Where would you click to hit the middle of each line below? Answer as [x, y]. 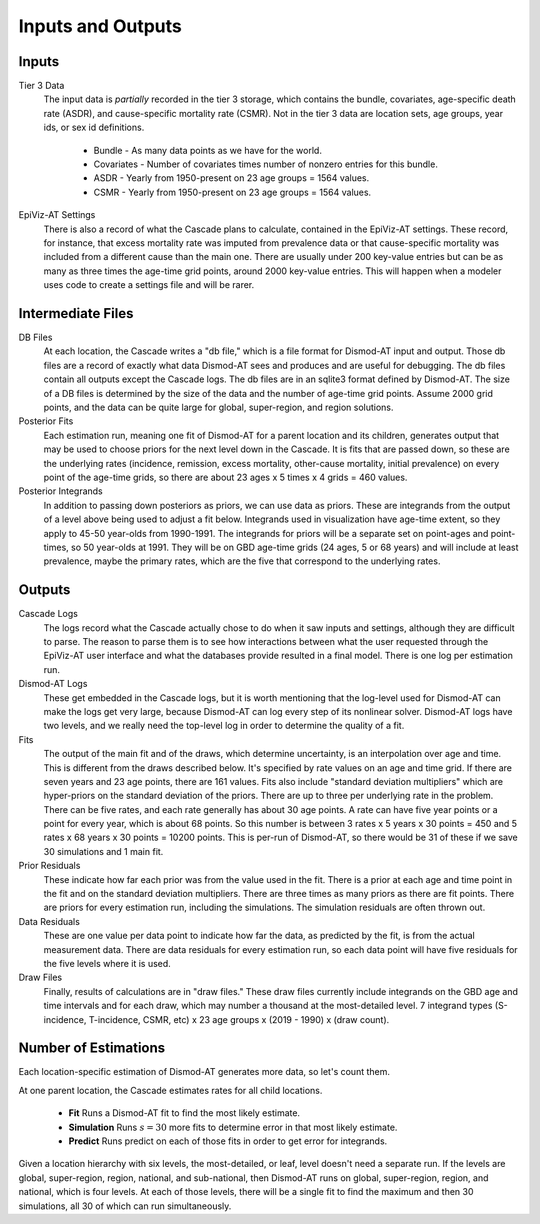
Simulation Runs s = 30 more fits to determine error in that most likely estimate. [233, 1127]
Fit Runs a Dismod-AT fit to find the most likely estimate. [184, 1113]
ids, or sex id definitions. [94, 127]
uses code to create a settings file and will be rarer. [149, 285]
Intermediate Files [76, 313]
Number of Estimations [92, 1048]
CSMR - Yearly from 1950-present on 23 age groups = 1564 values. [232, 192]
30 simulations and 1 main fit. [103, 851]
